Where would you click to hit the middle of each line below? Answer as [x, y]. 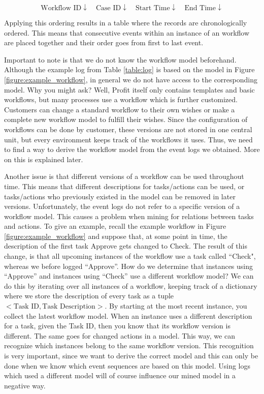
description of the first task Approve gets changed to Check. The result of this [126, 246]
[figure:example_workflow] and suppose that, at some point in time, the [116, 236]
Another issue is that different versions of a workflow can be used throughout [124, 176]
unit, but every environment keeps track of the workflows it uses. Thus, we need [128, 139]
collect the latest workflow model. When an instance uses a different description [128, 315]
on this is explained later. [44, 159]
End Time [200, 8]
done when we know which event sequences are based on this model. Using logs [127, 365]
